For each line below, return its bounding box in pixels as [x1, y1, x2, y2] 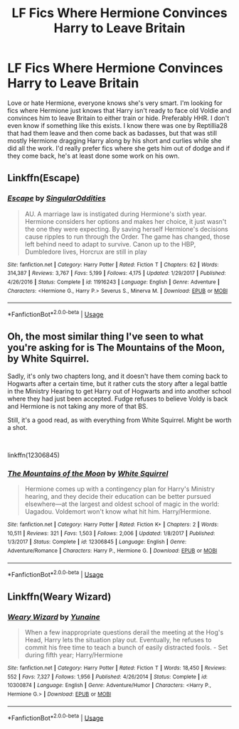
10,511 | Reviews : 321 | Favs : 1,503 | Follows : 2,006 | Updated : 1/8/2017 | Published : [7, 529, 216, 537]
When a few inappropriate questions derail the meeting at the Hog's [24, 627, 224, 637]
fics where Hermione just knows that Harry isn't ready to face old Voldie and [7, 106, 232, 114]
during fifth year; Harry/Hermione [24, 650, 123, 659]
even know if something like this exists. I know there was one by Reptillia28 [7, 121, 228, 129]
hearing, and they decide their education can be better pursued [24, 492, 211, 501]
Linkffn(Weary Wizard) [7, 590, 112, 603]
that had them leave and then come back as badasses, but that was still [7, 129, 217, 137]
